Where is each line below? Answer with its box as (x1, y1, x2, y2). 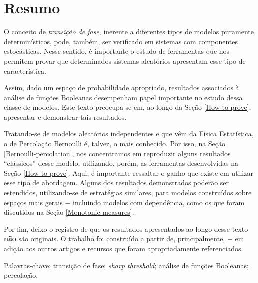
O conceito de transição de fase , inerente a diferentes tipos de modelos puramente (4, 26, 254, 37)
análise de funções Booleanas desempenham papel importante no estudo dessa (4, 92, 243, 102)
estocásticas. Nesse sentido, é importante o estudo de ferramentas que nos (4, 46, 230, 56)
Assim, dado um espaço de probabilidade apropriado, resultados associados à (4, 82, 239, 93)
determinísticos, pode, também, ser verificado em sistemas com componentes (4, 36, 238, 46)
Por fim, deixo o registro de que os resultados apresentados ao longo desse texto (4, 223, 248, 234)
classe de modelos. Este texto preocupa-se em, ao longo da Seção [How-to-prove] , (4, 102, 251, 112)
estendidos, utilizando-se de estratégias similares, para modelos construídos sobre (4, 187, 252, 198)
